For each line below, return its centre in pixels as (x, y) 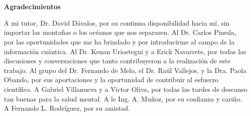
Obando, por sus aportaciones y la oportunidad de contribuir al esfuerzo (111, 80)
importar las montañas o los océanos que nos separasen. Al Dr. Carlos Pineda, (120, 32)
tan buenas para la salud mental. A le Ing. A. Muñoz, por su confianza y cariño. (123, 98)
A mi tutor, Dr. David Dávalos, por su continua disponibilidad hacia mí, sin (117, 22)
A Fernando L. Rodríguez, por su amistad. (67, 108)
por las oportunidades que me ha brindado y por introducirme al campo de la (119, 41)
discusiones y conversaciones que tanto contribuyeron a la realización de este (117, 61)
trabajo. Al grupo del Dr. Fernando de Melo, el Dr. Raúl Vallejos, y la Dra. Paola (125, 70)
